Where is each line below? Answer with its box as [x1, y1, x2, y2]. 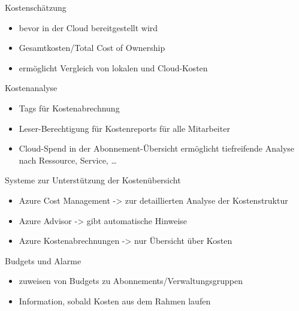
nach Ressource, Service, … [19, 153, 117, 166]
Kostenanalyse [5, 81, 58, 94]
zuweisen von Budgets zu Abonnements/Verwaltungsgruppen [19, 274, 243, 287]
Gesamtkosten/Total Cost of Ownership [19, 41, 165, 54]
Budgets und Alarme [5, 254, 81, 267]
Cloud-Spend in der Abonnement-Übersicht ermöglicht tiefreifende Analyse [19, 142, 295, 155]
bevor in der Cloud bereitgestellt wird [19, 21, 158, 34]
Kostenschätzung [5, 1, 67, 13]
